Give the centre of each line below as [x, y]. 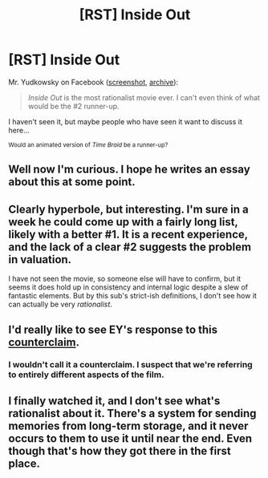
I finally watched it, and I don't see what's [114, 401]
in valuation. [40, 259]
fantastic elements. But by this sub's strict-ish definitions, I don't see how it [132, 296]
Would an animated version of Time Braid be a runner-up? [88, 145]
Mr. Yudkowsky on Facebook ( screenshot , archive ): [93, 82]
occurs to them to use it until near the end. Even [130, 438]
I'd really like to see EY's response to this [113, 329]
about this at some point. [72, 182]
